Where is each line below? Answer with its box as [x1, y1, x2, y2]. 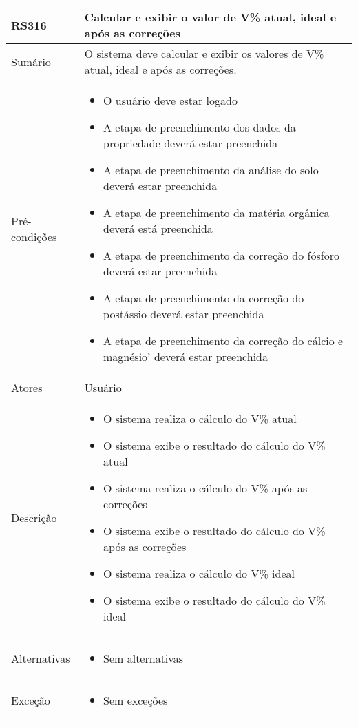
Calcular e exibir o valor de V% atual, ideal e [84, 9, 337, 25]
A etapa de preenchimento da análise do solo [103, 162, 319, 178]
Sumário [11, 53, 51, 70]
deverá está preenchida [103, 220, 213, 236]
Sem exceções [103, 692, 168, 708]
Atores [11, 379, 43, 395]
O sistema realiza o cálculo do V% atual [103, 410, 297, 426]
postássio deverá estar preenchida [103, 306, 264, 322]
